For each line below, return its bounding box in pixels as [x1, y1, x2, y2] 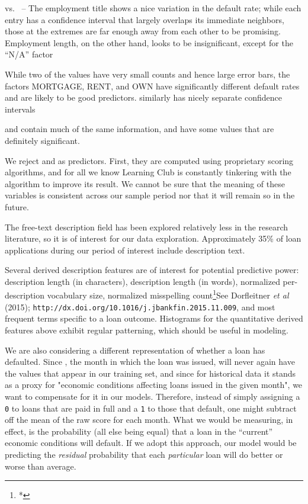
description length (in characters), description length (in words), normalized [5, 275, 280, 287]
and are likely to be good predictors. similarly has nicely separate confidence [5, 91, 282, 104]
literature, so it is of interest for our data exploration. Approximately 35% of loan [5, 232, 301, 245]
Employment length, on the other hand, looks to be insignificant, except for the [5, 36, 293, 49]
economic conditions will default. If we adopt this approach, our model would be [5, 436, 297, 449]
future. [5, 200, 29, 213]
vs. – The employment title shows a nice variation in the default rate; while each [5, 2, 301, 14]
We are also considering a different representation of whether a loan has [5, 344, 265, 356]
